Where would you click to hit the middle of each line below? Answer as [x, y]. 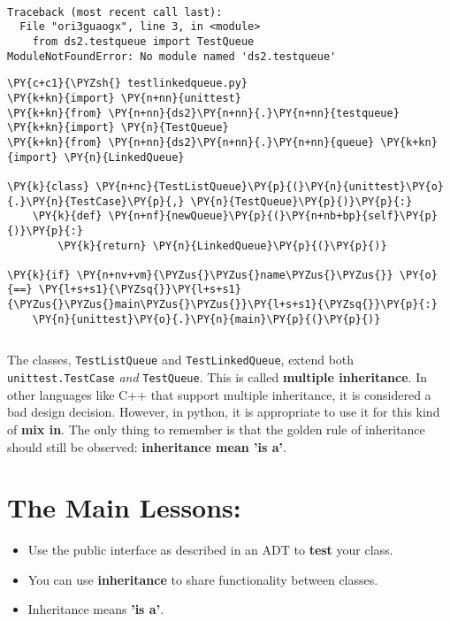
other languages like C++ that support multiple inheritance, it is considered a [219, 394]
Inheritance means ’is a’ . [96, 609]
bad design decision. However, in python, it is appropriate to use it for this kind [224, 412]
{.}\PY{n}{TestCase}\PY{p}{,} [96, 201]
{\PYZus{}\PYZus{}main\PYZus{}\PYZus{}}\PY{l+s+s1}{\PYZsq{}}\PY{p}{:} [222, 305]
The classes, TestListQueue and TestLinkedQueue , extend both [181, 360]
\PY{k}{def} [67, 216]
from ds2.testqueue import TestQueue [143, 41]
